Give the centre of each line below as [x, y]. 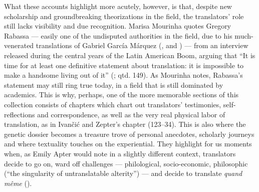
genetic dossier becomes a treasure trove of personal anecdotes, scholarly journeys [129, 134]
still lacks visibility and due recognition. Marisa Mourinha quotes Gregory [118, 26]
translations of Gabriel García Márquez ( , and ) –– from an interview [142, 45]
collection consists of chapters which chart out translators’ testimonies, [113, 104]
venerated [19, 45]
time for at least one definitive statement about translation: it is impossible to [124, 65]
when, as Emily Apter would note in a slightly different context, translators [120, 153]
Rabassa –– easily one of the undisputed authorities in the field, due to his [118, 35]
